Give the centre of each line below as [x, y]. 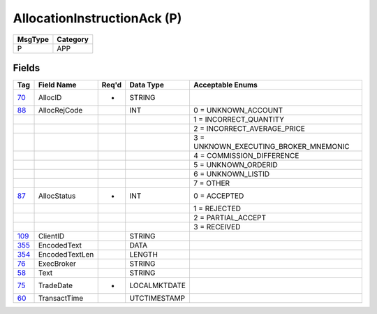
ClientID [51, 236]
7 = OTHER [212, 183]
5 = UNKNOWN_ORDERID [236, 165]
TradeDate [56, 285]
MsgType [33, 39]
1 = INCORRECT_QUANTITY [239, 120]
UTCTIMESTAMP [157, 299]
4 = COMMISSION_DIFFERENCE [246, 156]
